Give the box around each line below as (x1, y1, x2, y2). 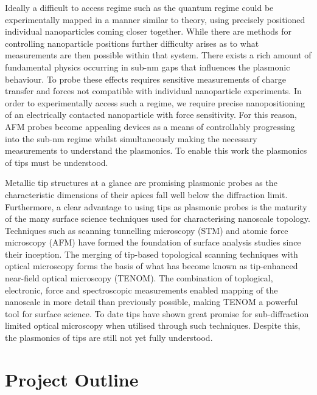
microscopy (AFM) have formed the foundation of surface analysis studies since (5, 236, 301, 249)
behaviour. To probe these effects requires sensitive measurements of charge (5, 72, 286, 85)
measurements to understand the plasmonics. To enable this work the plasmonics (5, 144, 307, 157)
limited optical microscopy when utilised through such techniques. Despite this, (5, 319, 301, 332)
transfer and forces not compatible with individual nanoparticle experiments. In (5, 84, 302, 97)
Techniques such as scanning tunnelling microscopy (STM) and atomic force (5, 224, 288, 236)
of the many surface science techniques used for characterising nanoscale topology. (5, 212, 310, 225)
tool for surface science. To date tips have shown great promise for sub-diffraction (5, 307, 309, 320)
